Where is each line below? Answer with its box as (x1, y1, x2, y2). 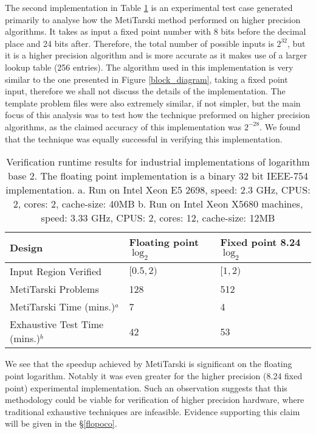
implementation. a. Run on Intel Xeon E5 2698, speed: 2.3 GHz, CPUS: (5, 183, 311, 197)
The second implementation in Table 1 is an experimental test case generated (5, 1, 293, 13)
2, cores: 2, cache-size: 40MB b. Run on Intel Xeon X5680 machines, (13, 197, 303, 211)
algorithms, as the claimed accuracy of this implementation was (5, 120, 242, 133)
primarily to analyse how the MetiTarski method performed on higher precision (5, 13, 301, 26)
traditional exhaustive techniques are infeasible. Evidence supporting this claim (5, 405, 300, 418)
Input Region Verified (10, 264, 101, 279)
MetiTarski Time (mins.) (10, 299, 115, 314)
